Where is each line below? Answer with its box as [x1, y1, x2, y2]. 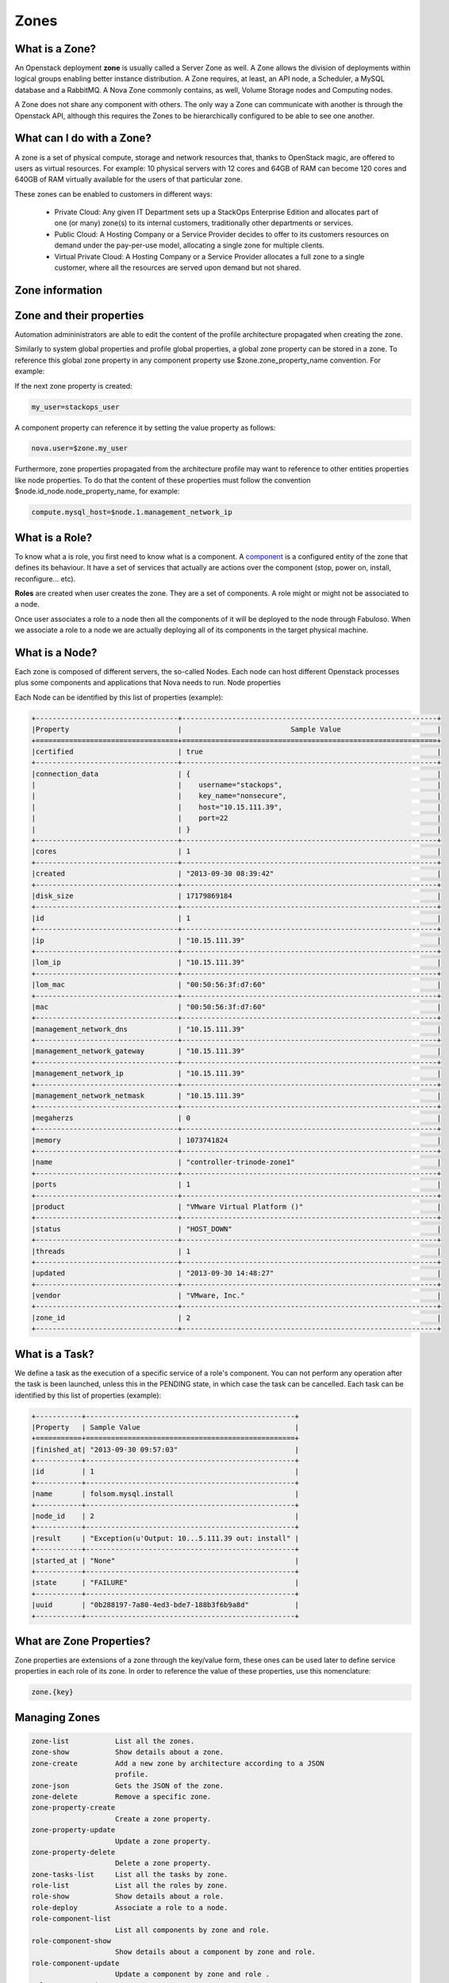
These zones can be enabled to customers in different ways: [14, 189, 213, 198]
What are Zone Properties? [14, 1634, 151, 1647]
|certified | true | [31, 746, 442, 756]
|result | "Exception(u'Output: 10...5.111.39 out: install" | [31, 1533, 300, 1543]
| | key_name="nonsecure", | [31, 792, 442, 800]
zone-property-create [31, 1803, 116, 1812]
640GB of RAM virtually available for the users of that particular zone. [14, 175, 243, 184]
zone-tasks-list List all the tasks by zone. [31, 1870, 228, 1879]
